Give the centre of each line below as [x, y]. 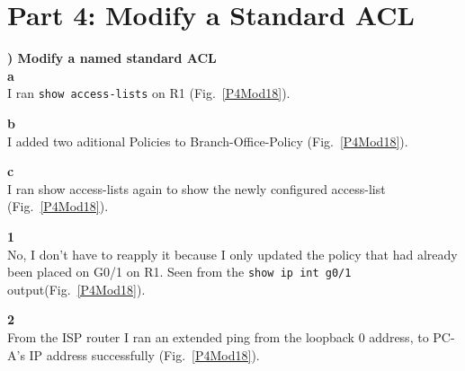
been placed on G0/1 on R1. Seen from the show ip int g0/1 [179, 272]
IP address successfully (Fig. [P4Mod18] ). [144, 354]
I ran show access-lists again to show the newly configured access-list [197, 188]
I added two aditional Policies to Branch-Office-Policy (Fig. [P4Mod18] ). [208, 141]
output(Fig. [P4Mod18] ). [76, 289]
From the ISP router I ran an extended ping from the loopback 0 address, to [218, 336]
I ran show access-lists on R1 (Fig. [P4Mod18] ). [149, 93]
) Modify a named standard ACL [112, 58]
